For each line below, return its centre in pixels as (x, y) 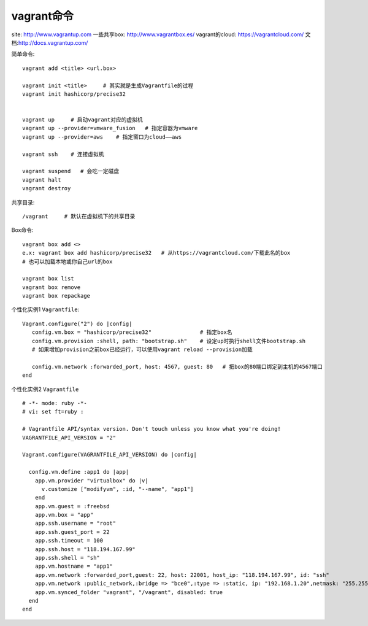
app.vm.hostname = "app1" (74, 566)
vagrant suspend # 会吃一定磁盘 (71, 171)
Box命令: (22, 230)
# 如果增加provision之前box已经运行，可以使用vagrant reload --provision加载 (142, 350)
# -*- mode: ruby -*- (55, 403)
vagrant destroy (47, 188)
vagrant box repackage (56, 296)
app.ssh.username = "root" (75, 524)
